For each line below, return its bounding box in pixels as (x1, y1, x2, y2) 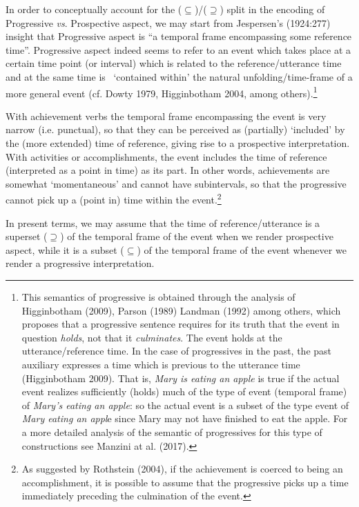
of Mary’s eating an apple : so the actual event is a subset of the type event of (21, 397, 349, 412)
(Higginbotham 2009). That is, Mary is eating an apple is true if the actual (21, 370, 340, 385)
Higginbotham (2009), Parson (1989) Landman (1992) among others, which (21, 303, 341, 317)
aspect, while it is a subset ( (6, 242, 124, 257)
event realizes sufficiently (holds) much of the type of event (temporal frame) (21, 384, 347, 399)
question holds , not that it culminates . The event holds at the (21, 330, 282, 344)
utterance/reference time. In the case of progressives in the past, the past (21, 344, 332, 358)
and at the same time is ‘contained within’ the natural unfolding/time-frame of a (6, 69, 353, 83)
